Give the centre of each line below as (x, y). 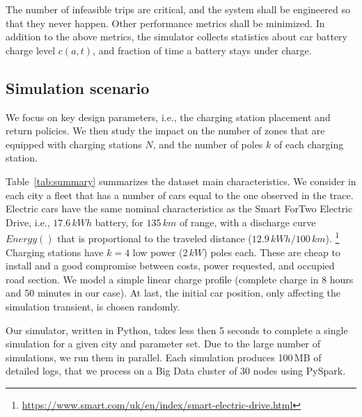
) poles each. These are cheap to (272, 252)
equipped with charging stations (74, 144)
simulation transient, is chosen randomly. (93, 306)
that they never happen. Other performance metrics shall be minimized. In (165, 23)
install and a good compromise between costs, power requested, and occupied (170, 266)
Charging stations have (55, 252)
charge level (31, 50)
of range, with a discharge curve (247, 222)
